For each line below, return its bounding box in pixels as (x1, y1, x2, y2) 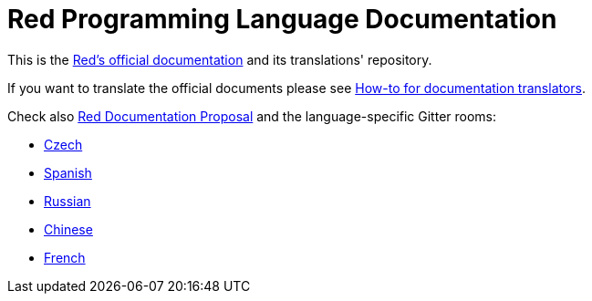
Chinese (44, 221, 93, 237)
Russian (44, 192, 91, 209)
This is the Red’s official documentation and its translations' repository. (7, 51, 432, 67)
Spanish (44, 164, 92, 181)
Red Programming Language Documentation (7, 4, 557, 35)
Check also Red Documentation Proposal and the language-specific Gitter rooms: (7, 108, 497, 124)
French (44, 249, 86, 265)
